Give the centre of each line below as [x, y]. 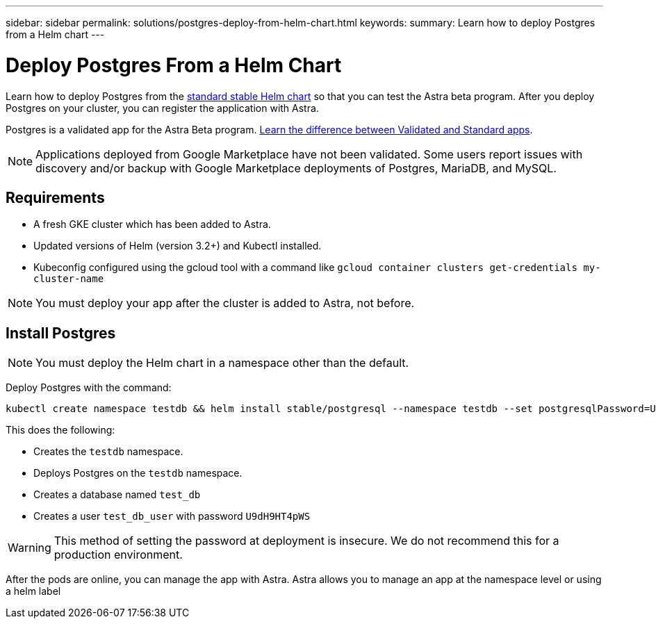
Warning [30, 548]
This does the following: [60, 430]
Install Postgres [61, 333]
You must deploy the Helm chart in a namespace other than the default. [222, 363]
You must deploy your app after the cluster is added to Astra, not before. [225, 303]
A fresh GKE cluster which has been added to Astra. [152, 224]
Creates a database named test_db [117, 495]
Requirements [55, 197]
